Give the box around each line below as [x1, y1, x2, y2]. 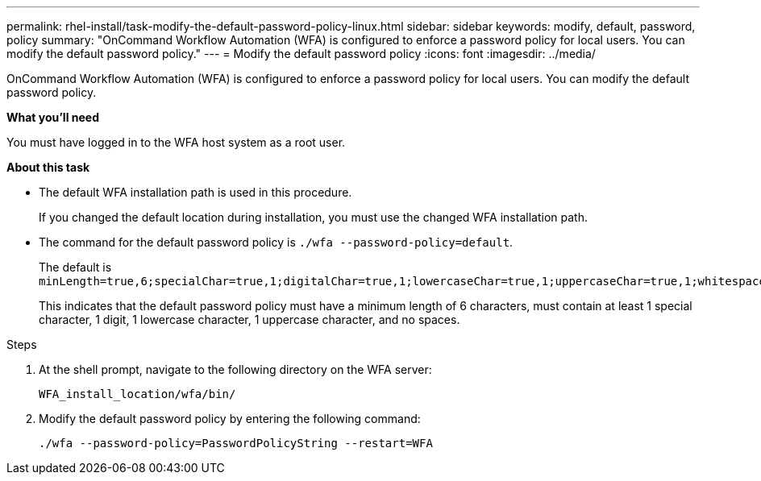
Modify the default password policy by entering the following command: [39, 412, 421, 425]
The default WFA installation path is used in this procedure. [39, 185, 352, 199]
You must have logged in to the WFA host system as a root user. [6, 135, 346, 149]
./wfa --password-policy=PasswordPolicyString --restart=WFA [39, 437, 433, 450]
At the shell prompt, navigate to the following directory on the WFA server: [39, 363, 432, 376]
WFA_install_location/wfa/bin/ [39, 388, 236, 400]
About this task [6, 160, 90, 174]
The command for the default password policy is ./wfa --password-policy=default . [39, 235, 514, 249]
